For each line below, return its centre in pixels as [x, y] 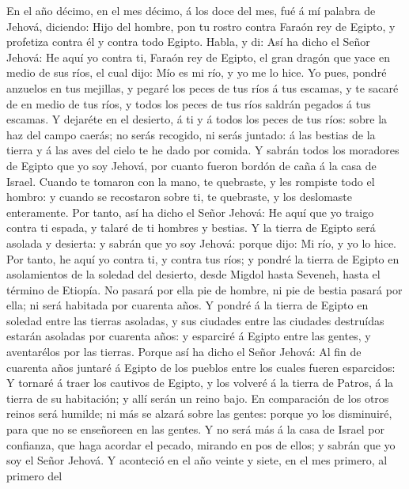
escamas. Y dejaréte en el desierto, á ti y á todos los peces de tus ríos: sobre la [197, 119]
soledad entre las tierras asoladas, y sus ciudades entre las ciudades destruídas [195, 320]
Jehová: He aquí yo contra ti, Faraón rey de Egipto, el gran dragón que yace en [198, 57]
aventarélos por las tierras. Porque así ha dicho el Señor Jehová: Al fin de [184, 352]
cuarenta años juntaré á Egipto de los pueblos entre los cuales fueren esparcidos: [201, 367]
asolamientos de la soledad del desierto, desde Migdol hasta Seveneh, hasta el [193, 274]
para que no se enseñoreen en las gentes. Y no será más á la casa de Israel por [195, 429]
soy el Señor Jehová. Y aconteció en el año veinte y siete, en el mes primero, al [197, 460]
